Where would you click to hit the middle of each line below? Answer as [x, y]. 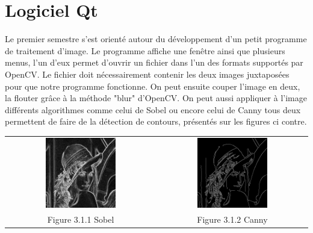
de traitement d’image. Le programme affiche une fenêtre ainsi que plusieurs [145, 50]
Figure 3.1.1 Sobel [81, 219]
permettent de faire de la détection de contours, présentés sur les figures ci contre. [156, 121]
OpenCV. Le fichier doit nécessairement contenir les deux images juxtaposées [147, 74]
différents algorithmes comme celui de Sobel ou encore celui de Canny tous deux [153, 109]
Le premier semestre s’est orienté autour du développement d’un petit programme [156, 39]
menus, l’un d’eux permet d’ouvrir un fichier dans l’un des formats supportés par [154, 62]
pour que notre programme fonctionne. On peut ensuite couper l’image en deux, [153, 86]
